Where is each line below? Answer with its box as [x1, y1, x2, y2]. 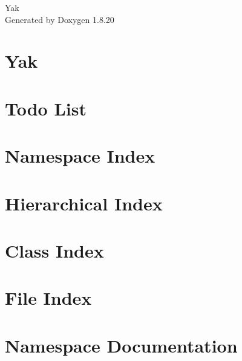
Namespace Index [5, 143, 155, 168]
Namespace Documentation [5, 333, 238, 357]
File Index [5, 285, 92, 310]
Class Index [5, 238, 104, 262]
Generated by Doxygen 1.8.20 [5, 13, 114, 25]
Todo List [5, 96, 87, 120]
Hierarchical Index [5, 190, 163, 215]
